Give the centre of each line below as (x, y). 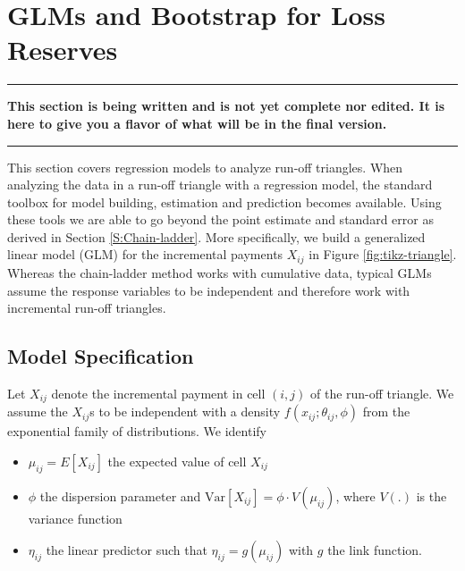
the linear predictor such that (127, 550)
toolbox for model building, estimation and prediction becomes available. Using (224, 202)
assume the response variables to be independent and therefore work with (209, 290)
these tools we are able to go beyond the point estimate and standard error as (220, 219)
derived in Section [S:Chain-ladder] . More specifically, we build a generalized (216, 236)
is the (431, 495)
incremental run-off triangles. (87, 308)
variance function (75, 518)
